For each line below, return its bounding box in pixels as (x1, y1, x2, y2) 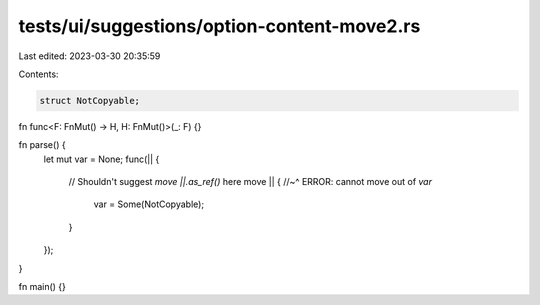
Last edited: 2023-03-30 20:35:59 (18, 50, 161, 62)
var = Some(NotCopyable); (93, 198, 205, 210)
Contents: (18, 68, 59, 80)
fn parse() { (18, 139, 66, 151)
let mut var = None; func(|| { (43, 153, 160, 165)
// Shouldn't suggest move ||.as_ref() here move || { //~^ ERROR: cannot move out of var (68, 176, 432, 188)
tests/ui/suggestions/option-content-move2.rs (18, 15, 421, 37)
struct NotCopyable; (39, 95, 140, 106)
